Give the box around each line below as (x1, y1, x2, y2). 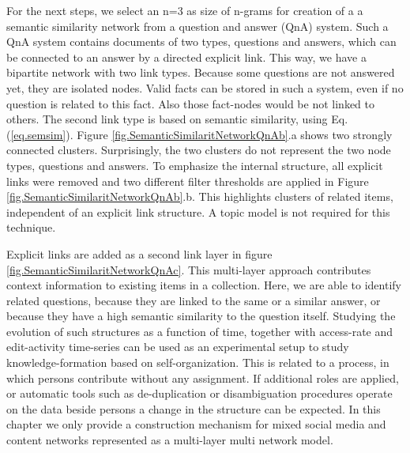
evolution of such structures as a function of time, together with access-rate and (6, 323, 393, 339)
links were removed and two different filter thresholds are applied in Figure (6, 172, 369, 189)
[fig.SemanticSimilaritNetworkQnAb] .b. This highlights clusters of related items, (6, 188, 393, 205)
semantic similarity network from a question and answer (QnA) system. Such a (6, 17, 389, 34)
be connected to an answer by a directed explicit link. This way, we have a (6, 48, 367, 65)
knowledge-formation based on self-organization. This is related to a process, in (6, 354, 389, 371)
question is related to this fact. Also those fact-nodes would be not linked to (6, 95, 374, 111)
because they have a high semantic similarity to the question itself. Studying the (6, 308, 396, 324)
